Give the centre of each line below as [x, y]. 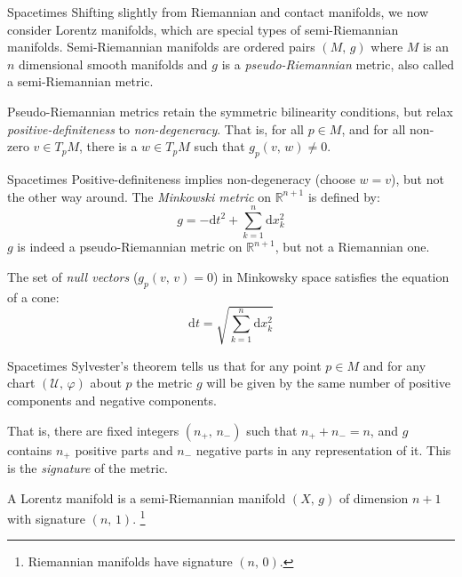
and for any [394, 365]
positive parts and [124, 449]
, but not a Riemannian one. [352, 247]
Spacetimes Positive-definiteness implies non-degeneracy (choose [181, 178]
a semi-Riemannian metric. [80, 81]
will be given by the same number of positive [329, 383]
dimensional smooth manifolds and [113, 64]
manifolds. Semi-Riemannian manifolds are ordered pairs [161, 47]
